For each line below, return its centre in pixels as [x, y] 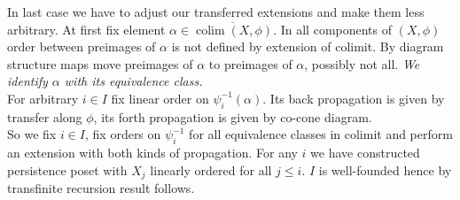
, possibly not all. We [362, 63]
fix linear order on [160, 98]
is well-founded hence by [385, 169]
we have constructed [365, 153]
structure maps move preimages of [100, 63]
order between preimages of [82, 46]
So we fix [32, 134]
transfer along [45, 116]
